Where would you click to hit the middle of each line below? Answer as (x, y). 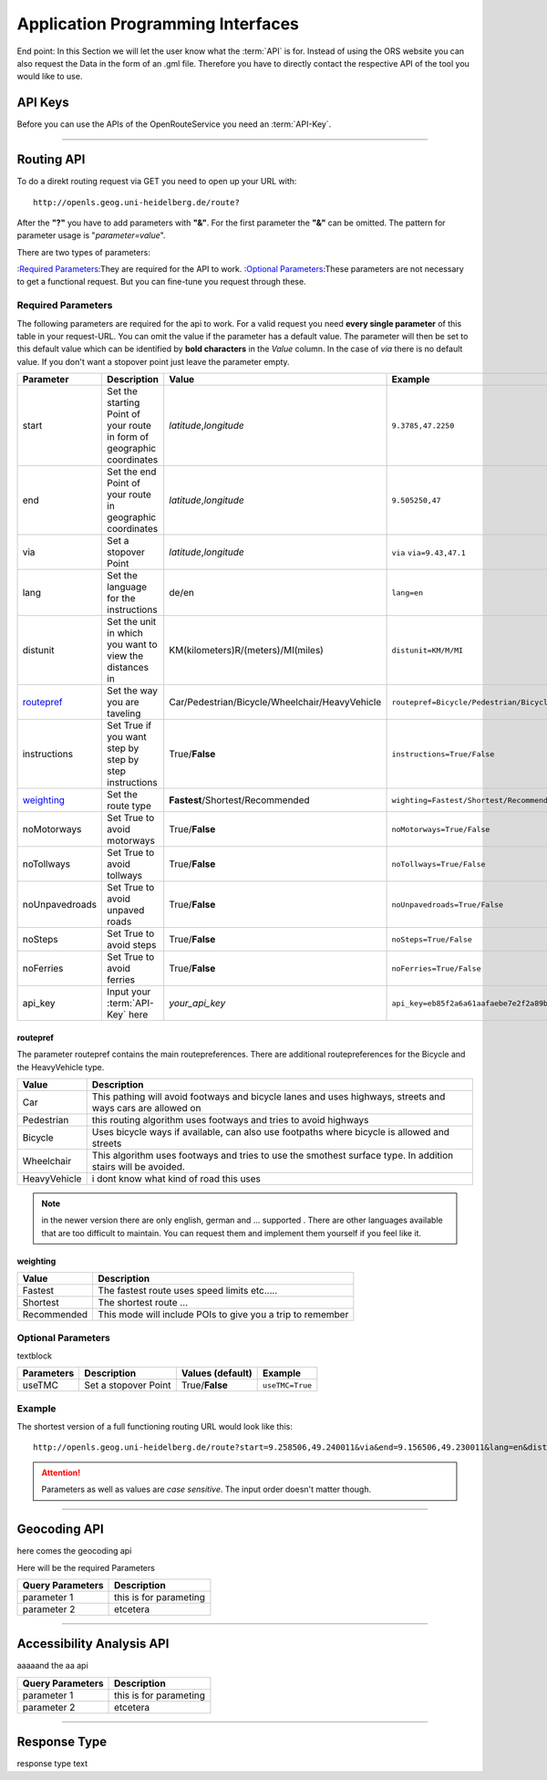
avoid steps (131, 945)
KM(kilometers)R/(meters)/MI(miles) (246, 651)
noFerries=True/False (436, 968)
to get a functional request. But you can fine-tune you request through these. (161, 282)
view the (125, 656)
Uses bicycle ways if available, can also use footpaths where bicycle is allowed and (271, 1131)
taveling (124, 713)
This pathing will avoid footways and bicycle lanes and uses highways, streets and (268, 1097)
